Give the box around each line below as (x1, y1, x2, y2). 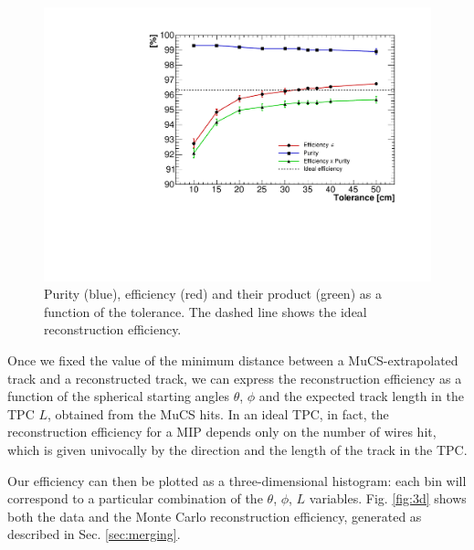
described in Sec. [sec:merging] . (7, 524, 181, 544)
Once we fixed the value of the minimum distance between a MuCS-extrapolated (7, 351, 458, 370)
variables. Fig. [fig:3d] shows (309, 489, 467, 508)
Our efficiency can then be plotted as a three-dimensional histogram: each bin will (7, 471, 467, 490)
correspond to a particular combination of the (7, 489, 263, 508)
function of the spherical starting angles (7, 386, 229, 406)
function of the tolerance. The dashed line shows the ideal (44, 301, 367, 321)
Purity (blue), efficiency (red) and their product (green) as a (44, 284, 382, 303)
